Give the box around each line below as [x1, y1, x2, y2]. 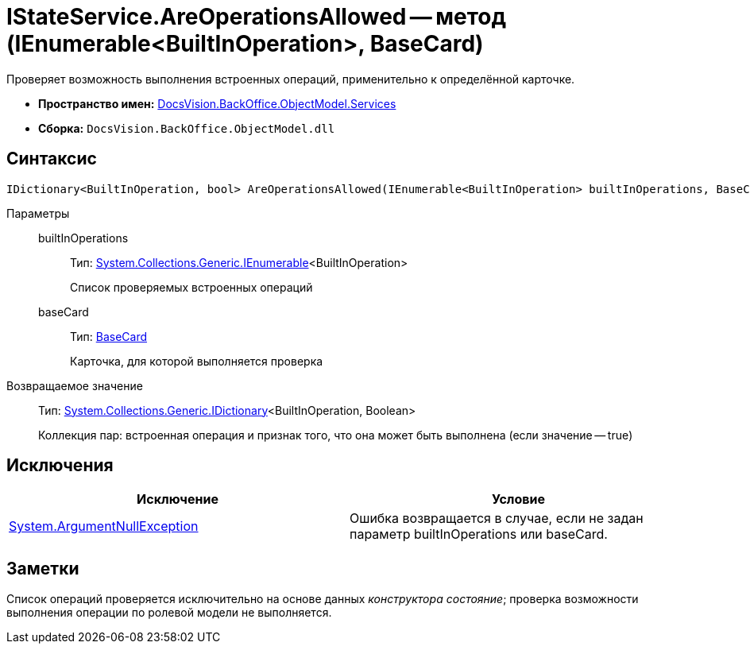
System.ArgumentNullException [9, 518, 199, 535]
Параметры [6, 206, 70, 220]
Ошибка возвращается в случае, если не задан [350, 510, 644, 527]
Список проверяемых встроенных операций [70, 280, 313, 294]
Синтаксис [6, 149, 97, 169]
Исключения [6, 455, 114, 476]
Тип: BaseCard [70, 329, 148, 343]
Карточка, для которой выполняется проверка [70, 354, 323, 368]
